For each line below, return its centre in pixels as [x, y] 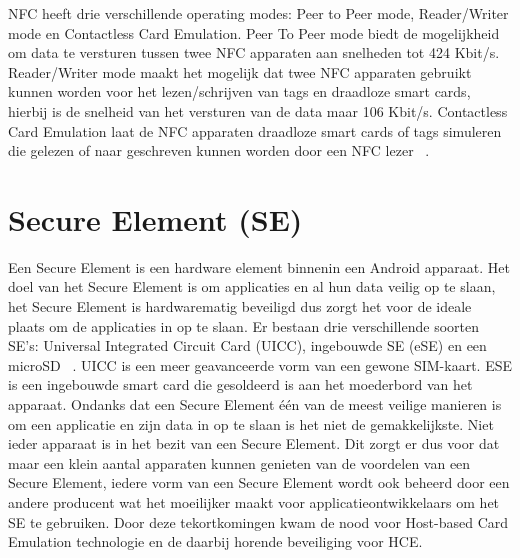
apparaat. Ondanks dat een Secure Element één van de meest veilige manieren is [255, 404]
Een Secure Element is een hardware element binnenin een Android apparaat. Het [259, 266]
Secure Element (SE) [155, 218]
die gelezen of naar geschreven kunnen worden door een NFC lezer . [219, 150]
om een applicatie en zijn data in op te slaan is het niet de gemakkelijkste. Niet [251, 423]
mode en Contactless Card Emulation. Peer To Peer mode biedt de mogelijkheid [254, 32]
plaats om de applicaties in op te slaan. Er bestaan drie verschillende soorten [243, 325]
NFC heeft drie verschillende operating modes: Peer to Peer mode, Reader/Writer [258, 13]
